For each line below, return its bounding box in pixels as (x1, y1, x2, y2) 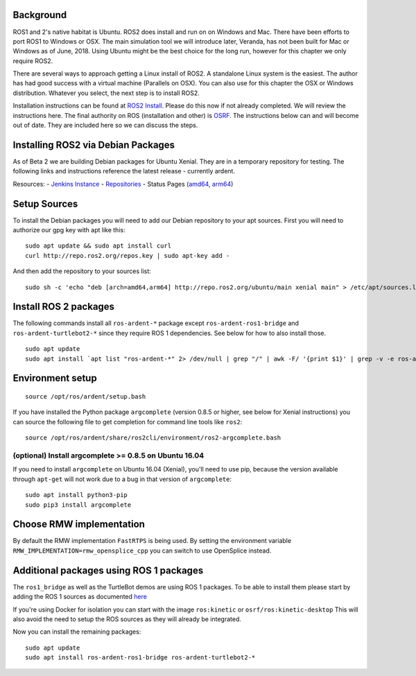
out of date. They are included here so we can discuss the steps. (12, 121, 198, 130)
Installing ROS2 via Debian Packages (12, 139, 175, 150)
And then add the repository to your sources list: (12, 267, 152, 275)
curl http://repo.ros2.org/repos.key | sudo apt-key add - (25, 252, 230, 259)
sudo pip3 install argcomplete (25, 501, 132, 509)
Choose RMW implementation (12, 519, 146, 530)
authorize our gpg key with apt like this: (12, 226, 125, 234)
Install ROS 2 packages (12, 301, 114, 313)
